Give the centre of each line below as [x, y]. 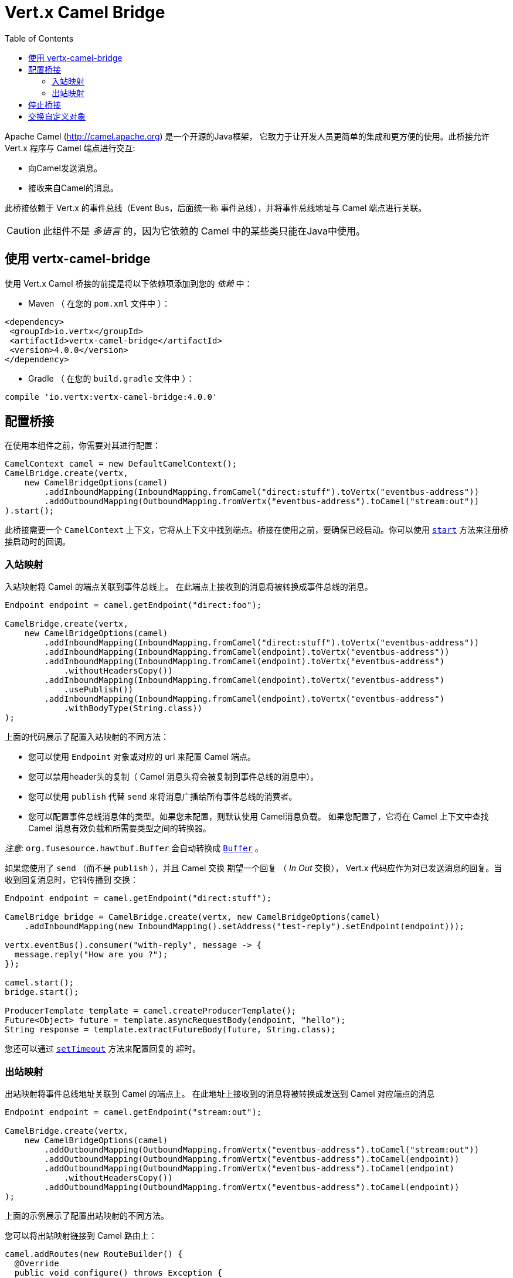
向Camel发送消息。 [65, 168]
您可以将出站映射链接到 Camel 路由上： [81, 1235]
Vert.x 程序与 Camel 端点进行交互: [70, 148]
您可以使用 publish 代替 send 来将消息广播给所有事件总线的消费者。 [163, 797]
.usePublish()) [99, 690]
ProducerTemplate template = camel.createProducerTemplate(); [151, 1011]
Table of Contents [39, 38]
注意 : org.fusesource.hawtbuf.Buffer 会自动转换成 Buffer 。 [134, 848]
